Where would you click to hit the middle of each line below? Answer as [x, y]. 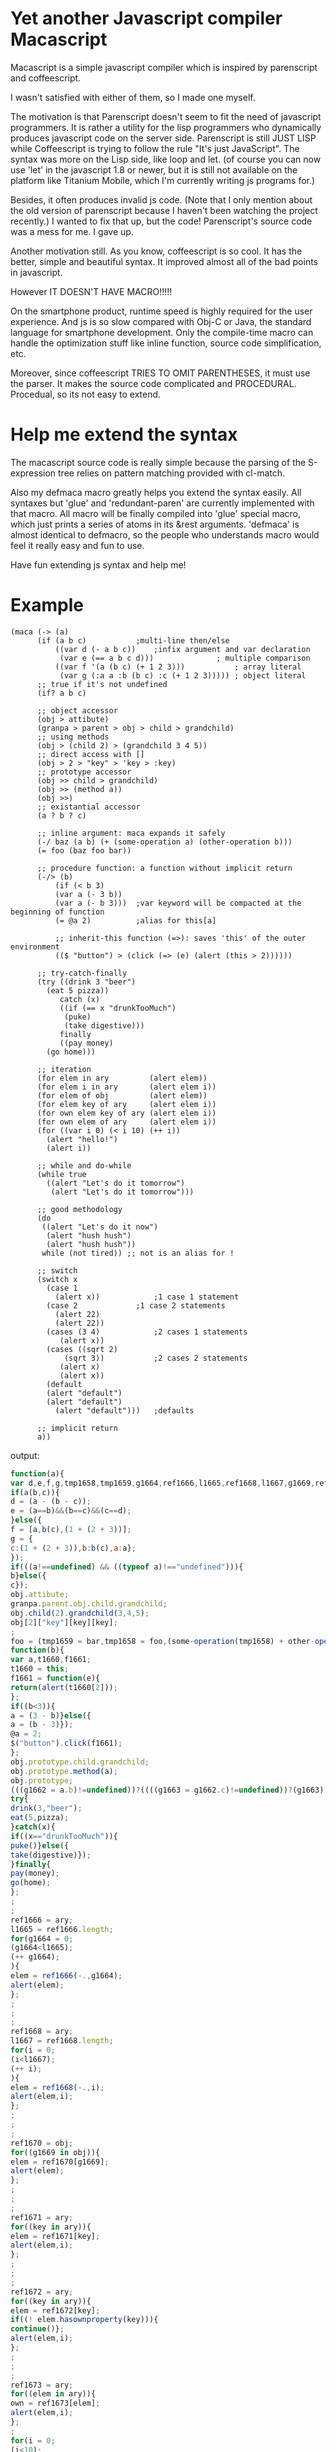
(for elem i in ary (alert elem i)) [126, 1087]
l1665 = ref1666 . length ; [62, 1929]
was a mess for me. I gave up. [72, 231]
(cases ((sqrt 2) [82, 1349]
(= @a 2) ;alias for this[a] [135, 920]
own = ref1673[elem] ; [55, 2403]
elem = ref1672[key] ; [55, 2310]
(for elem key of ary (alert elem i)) [126, 1104]
